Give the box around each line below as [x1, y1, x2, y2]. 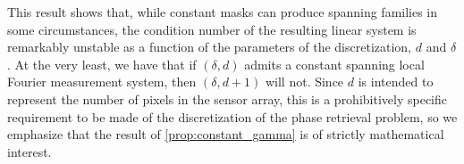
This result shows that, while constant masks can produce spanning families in [7, 3, 438, 20]
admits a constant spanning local [244, 54, 425, 73]
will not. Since [265, 72, 344, 91]
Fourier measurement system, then [7, 72, 197, 91]
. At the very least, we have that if [7, 54, 197, 73]
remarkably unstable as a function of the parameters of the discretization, [7, 37, 412, 56]
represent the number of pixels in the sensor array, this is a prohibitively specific [7, 89, 447, 108]
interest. [7, 142, 52, 160]
